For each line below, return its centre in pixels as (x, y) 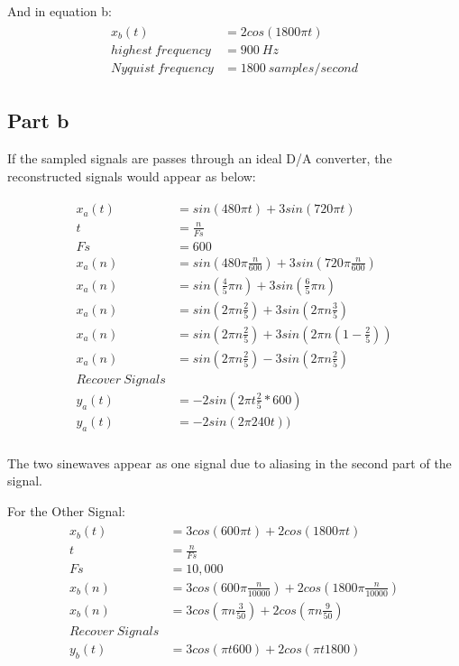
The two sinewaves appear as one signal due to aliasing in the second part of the (229, 462)
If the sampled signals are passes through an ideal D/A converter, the (200, 157)
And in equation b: (60, 11)
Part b (38, 120)
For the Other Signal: (66, 510)
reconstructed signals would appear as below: (132, 176)
